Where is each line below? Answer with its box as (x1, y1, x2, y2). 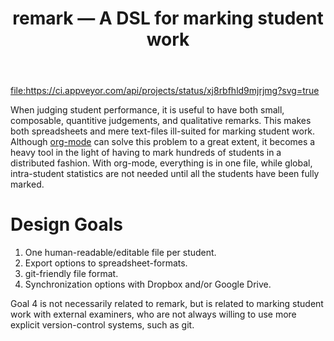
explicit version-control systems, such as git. (10, 319, 195, 331)
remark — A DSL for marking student (12, 7, 324, 30)
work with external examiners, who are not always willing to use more (10, 308, 297, 321)
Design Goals (10, 213, 123, 236)
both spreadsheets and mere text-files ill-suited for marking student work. (10, 125, 316, 137)
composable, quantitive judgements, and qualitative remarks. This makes (10, 115, 312, 127)
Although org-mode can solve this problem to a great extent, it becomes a (10, 136, 316, 148)
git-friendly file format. (24, 268, 119, 280)
